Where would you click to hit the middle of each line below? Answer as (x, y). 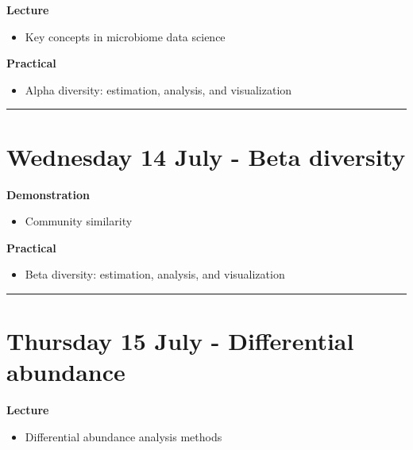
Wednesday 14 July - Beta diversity (206, 156)
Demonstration (48, 194)
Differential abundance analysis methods (124, 436)
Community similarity (79, 221)
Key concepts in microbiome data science (125, 36)
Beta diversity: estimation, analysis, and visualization (155, 274)
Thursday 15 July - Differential (180, 341)
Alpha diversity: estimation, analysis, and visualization (158, 89)
